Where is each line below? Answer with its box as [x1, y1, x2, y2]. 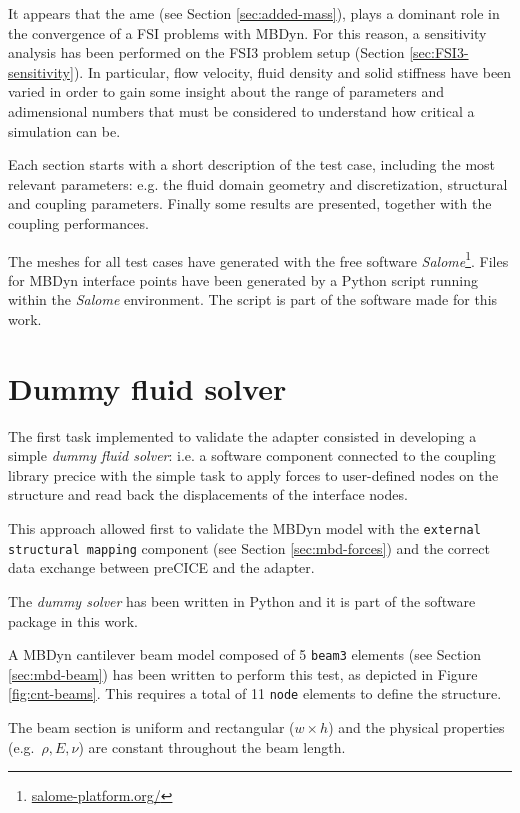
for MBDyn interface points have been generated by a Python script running [8, 269, 478, 290]
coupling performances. [8, 212, 149, 233]
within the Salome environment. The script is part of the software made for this [8, 289, 498, 310]
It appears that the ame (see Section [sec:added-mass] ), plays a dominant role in [8, 3, 500, 23]
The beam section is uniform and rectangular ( [8, 717, 295, 738]
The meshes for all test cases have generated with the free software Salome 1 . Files [8, 247, 509, 271]
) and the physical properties [328, 717, 505, 738]
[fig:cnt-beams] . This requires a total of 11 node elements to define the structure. [8, 683, 502, 704]
